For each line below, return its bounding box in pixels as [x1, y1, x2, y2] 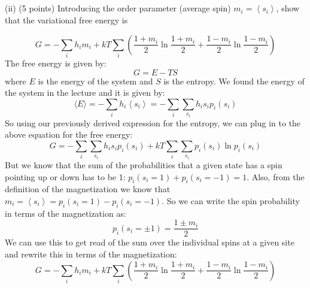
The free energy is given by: [5, 56, 107, 69]
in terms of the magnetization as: [5, 207, 126, 219]
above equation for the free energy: [5, 128, 133, 141]
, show [276, 2, 300, 14]
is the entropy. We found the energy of [163, 74, 305, 87]
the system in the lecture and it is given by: [5, 86, 165, 99]
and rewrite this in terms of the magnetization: [5, 247, 177, 260]
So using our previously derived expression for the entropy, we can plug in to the [5, 116, 301, 129]
